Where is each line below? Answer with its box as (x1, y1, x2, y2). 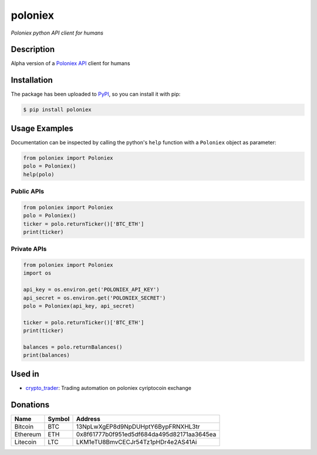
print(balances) (23, 352, 70, 359)
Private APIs (11, 245, 47, 253)
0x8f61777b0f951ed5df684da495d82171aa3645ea (76, 430, 217, 438)
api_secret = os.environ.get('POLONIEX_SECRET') (23, 294, 166, 301)
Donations (11, 399, 50, 410)
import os (23, 270, 52, 277)
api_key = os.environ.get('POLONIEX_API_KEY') (23, 286, 160, 293)
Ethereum (14, 430, 41, 438)
